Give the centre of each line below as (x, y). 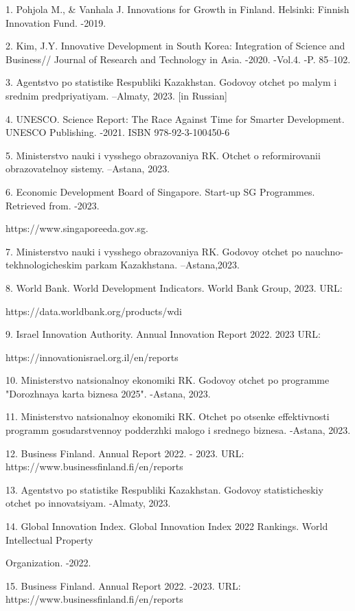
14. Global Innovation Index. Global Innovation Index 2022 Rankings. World (167, 526)
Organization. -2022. (48, 563)
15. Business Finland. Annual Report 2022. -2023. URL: (123, 585)
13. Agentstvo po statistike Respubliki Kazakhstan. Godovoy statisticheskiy (164, 489)
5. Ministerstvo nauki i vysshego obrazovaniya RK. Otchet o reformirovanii (163, 155)
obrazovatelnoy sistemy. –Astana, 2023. (88, 169)
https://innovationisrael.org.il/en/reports (92, 357)
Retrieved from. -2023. (53, 205)
